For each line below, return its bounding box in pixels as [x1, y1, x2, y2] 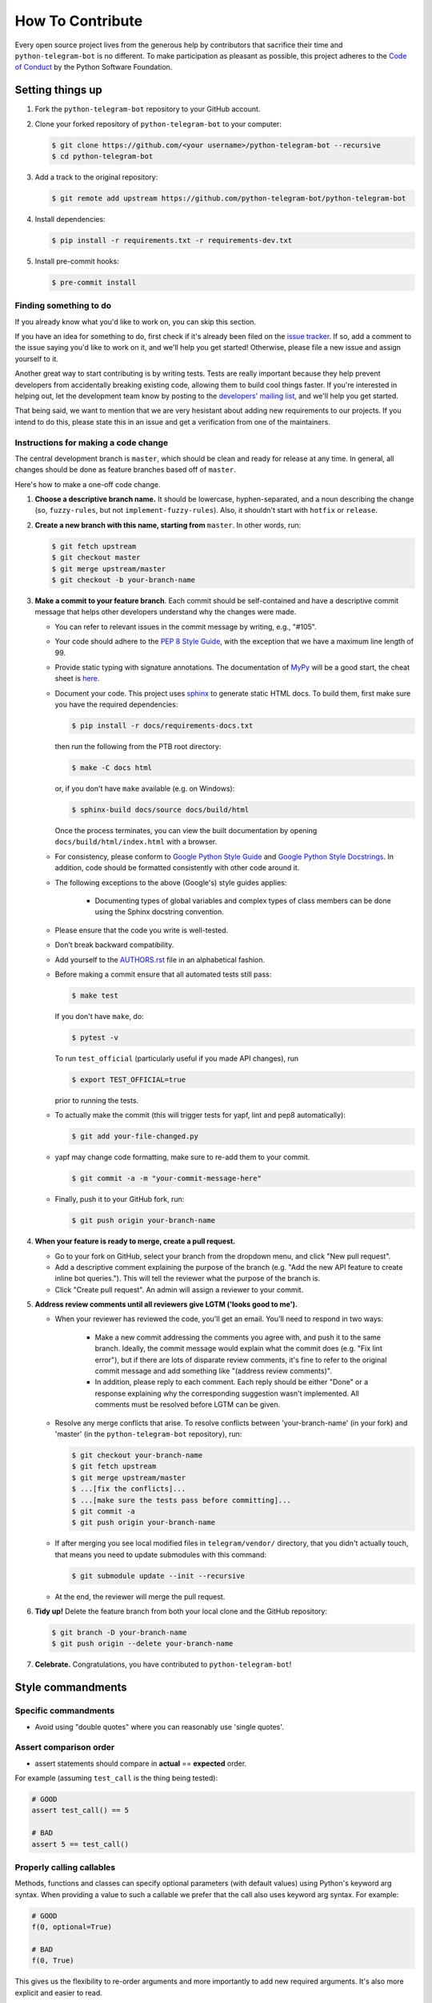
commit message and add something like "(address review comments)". [94, 1366, 332, 1376]
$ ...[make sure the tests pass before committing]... [71, 1495, 291, 1505]
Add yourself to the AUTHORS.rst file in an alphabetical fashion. [54, 954, 266, 965]
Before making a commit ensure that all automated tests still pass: [54, 969, 272, 979]
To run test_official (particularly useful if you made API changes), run [54, 1054, 299, 1063]
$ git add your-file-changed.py [71, 1132, 199, 1141]
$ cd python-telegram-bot [51, 152, 154, 160]
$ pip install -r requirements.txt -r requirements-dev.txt [51, 236, 293, 244]
